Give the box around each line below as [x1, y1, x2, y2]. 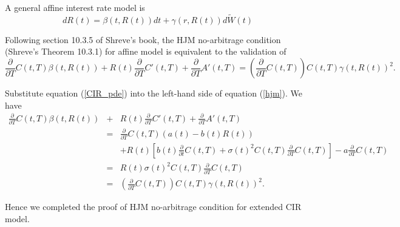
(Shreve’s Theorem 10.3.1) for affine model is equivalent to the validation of [5, 45, 286, 58]
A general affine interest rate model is [5, 1, 145, 13]
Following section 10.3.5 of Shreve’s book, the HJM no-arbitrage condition [5, 33, 281, 46]
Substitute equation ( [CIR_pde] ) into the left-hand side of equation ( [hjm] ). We [5, 87, 303, 99]
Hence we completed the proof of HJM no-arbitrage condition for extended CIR [5, 200, 302, 213]
